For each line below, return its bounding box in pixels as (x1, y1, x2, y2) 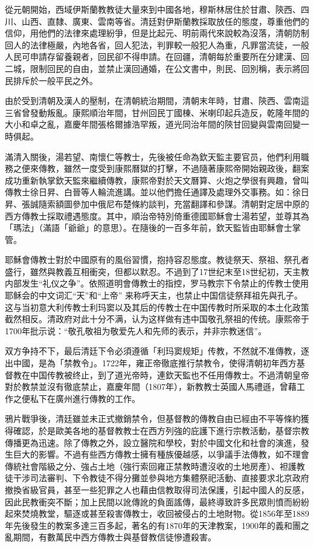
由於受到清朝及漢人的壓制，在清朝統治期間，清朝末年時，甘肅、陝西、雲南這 (5, 94, 309, 107)
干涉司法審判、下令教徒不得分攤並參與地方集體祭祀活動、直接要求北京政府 (13, 471, 309, 484)
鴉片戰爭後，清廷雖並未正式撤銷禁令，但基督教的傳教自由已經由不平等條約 (5, 412, 301, 425)
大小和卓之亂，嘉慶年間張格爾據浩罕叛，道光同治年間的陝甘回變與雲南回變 (5, 118, 301, 131)
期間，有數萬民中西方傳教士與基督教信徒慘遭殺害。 (13, 531, 216, 543)
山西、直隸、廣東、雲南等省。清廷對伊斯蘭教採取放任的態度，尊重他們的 (21, 15, 309, 27)
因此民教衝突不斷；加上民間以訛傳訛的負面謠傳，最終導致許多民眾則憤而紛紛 (5, 495, 309, 508)
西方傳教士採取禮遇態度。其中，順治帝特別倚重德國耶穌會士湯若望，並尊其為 (5, 209, 309, 222)
